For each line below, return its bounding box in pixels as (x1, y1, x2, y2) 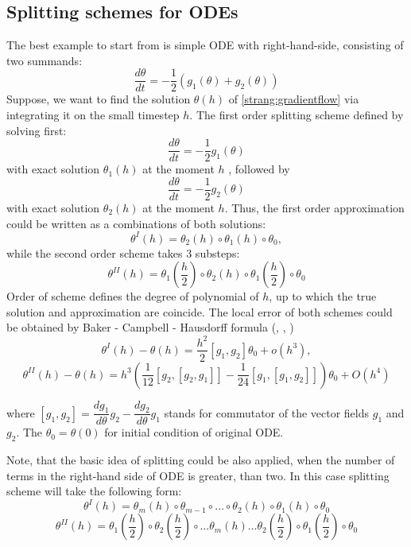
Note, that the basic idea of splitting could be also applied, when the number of (6, 452, 395, 468)
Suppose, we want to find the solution (6, 91, 191, 107)
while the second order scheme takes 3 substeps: (6, 244, 240, 261)
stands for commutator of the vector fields (164, 404, 370, 421)
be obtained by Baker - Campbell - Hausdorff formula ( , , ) (6, 319, 294, 336)
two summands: (6, 52, 83, 68)
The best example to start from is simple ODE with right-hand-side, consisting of (6, 37, 404, 53)
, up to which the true (269, 288, 377, 305)
